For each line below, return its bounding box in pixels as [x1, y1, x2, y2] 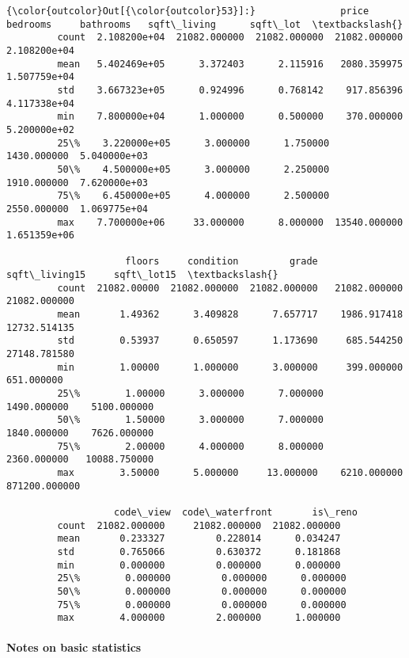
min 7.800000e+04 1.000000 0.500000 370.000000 [57, 111, 403, 123]
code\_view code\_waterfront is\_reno [114, 506, 358, 518]
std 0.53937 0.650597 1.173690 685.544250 [57, 335, 403, 347]
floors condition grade [125, 256, 318, 268]
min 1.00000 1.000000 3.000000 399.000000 [57, 361, 403, 373]
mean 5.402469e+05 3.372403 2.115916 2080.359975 [57, 58, 403, 70]
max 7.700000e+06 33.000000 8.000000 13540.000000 [57, 216, 403, 228]
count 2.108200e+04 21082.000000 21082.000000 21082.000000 [57, 32, 403, 44]
